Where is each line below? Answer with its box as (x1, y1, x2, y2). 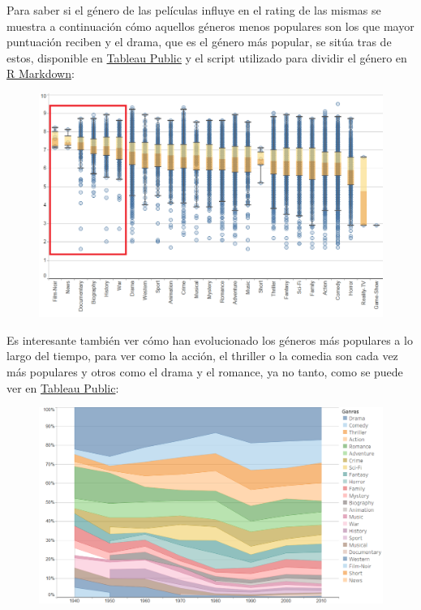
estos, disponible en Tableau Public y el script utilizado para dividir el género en (6, 49, 407, 66)
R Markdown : (6, 65, 75, 82)
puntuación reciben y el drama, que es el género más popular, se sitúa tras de (6, 33, 392, 50)
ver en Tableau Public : (6, 379, 119, 396)
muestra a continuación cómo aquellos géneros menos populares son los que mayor (6, 17, 415, 34)
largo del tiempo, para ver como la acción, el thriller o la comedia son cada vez (6, 347, 398, 364)
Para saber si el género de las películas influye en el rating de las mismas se (6, 2, 381, 18)
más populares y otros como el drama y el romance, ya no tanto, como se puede (6, 363, 403, 380)
